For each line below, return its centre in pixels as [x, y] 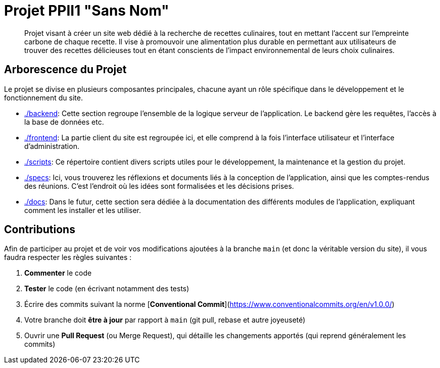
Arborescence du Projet [65, 70]
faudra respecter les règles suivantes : [68, 257]
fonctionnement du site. [43, 97]
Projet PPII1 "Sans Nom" [87, 11]
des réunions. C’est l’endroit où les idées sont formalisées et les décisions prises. [159, 186]
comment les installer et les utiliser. [83, 210]
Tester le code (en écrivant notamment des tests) [107, 289]
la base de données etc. [64, 122]
